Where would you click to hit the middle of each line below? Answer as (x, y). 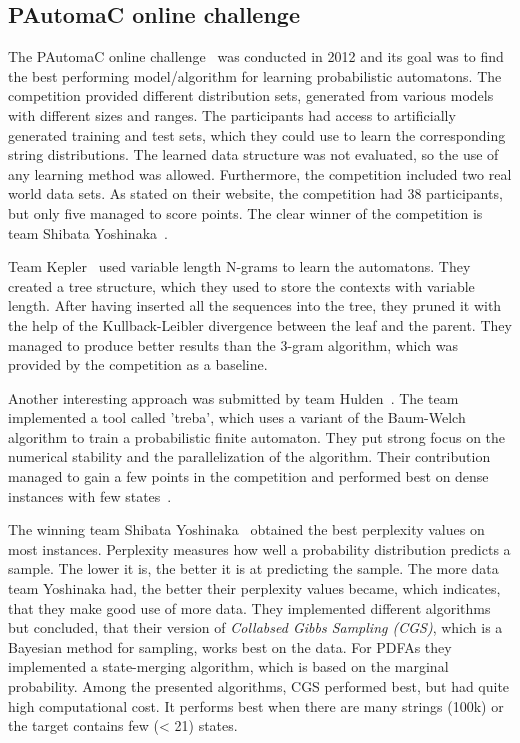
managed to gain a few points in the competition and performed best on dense (248, 476)
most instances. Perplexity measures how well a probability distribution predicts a (259, 548)
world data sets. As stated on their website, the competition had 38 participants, (255, 193)
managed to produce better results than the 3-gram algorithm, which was (233, 344)
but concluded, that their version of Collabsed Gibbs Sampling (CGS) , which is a (255, 627)
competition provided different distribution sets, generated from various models (251, 95)
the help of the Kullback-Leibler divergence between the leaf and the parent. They (260, 324)
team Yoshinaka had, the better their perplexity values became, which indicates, (254, 588)
